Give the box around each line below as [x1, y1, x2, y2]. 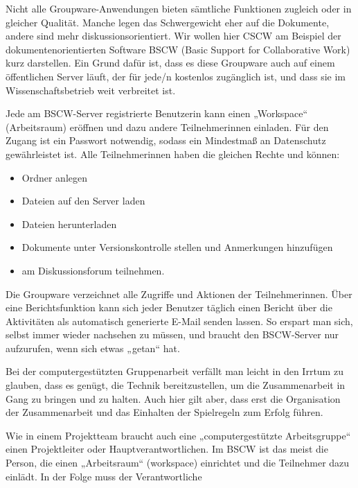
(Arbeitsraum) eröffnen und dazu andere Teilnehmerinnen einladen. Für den [6, 119, 329, 134]
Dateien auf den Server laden [21, 193, 145, 208]
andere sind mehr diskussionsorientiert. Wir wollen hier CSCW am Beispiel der [6, 28, 341, 43]
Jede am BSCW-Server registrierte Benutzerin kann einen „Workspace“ [6, 106, 308, 121]
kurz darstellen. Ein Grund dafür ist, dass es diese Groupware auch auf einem [6, 55, 335, 70]
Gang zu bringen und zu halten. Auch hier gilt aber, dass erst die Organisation [6, 391, 341, 406]
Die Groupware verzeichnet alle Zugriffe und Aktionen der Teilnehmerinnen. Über [6, 286, 352, 301]
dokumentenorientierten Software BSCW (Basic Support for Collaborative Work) [6, 42, 350, 56]
